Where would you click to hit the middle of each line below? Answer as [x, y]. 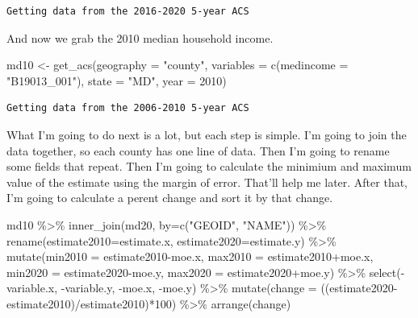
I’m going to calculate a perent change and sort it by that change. [170, 198]
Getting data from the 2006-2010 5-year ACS [128, 108]
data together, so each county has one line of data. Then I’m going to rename [198, 150]
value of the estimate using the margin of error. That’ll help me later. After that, [207, 182]
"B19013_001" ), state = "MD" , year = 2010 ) [117, 80]
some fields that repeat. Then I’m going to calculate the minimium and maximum [209, 166]
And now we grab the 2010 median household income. [140, 37]
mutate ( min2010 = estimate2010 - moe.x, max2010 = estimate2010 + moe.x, [190, 256]
